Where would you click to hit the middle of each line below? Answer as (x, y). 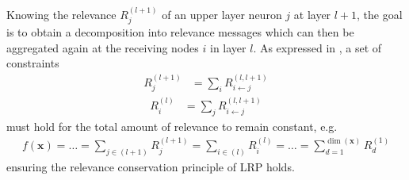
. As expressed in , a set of (317, 47)
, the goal (380, 14)
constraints (33, 63)
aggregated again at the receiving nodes (103, 47)
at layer (312, 14)
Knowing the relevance (61, 14)
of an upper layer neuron (222, 14)
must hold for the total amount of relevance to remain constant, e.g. (172, 126)
